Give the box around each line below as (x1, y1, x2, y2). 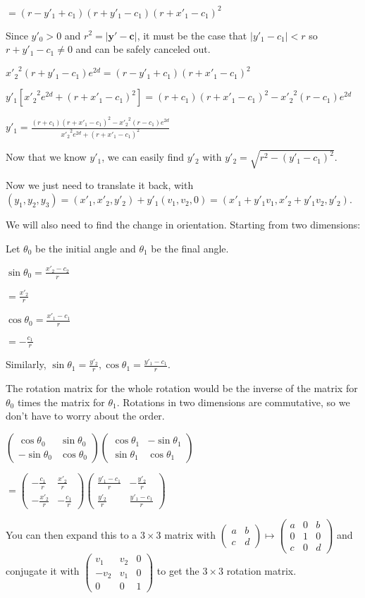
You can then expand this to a (6, 527, 137, 542)
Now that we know (6, 149, 87, 164)
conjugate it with (6, 563, 80, 578)
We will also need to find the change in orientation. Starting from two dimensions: (6, 217, 361, 232)
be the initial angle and (35, 240, 136, 255)
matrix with (164, 527, 216, 542)
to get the (156, 563, 199, 578)
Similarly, (6, 357, 47, 372)
